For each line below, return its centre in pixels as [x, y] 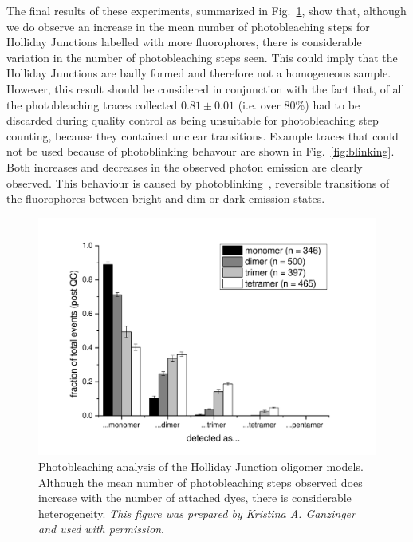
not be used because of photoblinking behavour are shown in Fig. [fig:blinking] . [201, 151]
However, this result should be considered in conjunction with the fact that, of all [206, 88]
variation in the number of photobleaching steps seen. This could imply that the [202, 57]
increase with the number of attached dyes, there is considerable [195, 498]
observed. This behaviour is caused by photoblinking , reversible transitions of [198, 182]
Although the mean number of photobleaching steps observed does [201, 482]
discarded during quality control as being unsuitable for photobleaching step [193, 120]
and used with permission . [101, 529]
